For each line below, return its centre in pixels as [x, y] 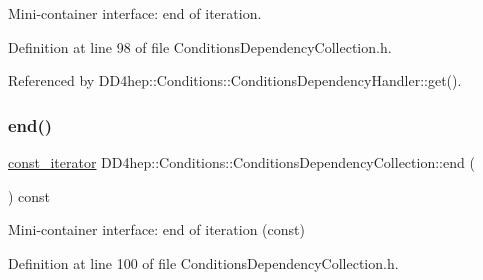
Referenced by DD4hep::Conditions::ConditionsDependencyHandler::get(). [235, 80]
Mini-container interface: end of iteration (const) [156, 229]
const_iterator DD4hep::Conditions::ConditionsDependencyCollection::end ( [241, 162]
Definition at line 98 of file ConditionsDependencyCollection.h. [200, 46]
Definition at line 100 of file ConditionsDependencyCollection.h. [203, 262]
